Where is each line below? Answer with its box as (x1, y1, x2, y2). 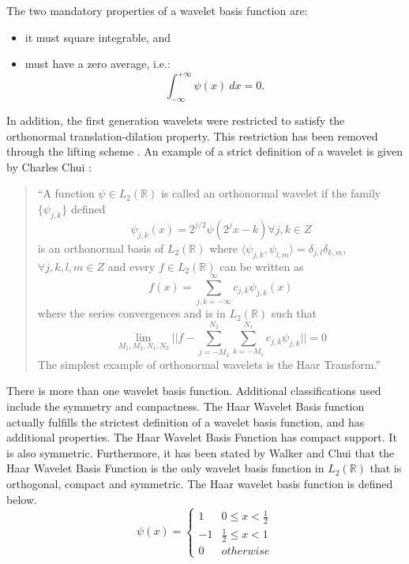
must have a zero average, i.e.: (24, 55, 171, 72)
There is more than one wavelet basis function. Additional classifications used (6, 382, 381, 399)
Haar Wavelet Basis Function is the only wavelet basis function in (6, 460, 325, 476)
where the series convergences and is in (37, 305, 226, 321)
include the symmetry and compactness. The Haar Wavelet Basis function (6, 398, 365, 415)
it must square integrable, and (24, 28, 171, 45)
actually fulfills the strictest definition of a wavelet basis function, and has (6, 413, 365, 430)
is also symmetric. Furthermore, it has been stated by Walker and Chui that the (6, 444, 395, 461)
